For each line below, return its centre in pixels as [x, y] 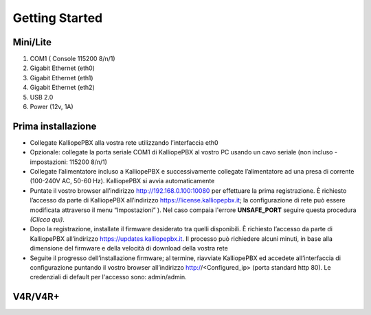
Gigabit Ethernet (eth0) [63, 68]
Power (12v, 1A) [52, 107]
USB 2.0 [42, 97]
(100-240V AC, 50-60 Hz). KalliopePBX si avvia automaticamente [122, 181]
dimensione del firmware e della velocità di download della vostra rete [129, 248]
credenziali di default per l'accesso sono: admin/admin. [108, 277]
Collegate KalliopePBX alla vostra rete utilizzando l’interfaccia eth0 [124, 142]
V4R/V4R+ [36, 297]
